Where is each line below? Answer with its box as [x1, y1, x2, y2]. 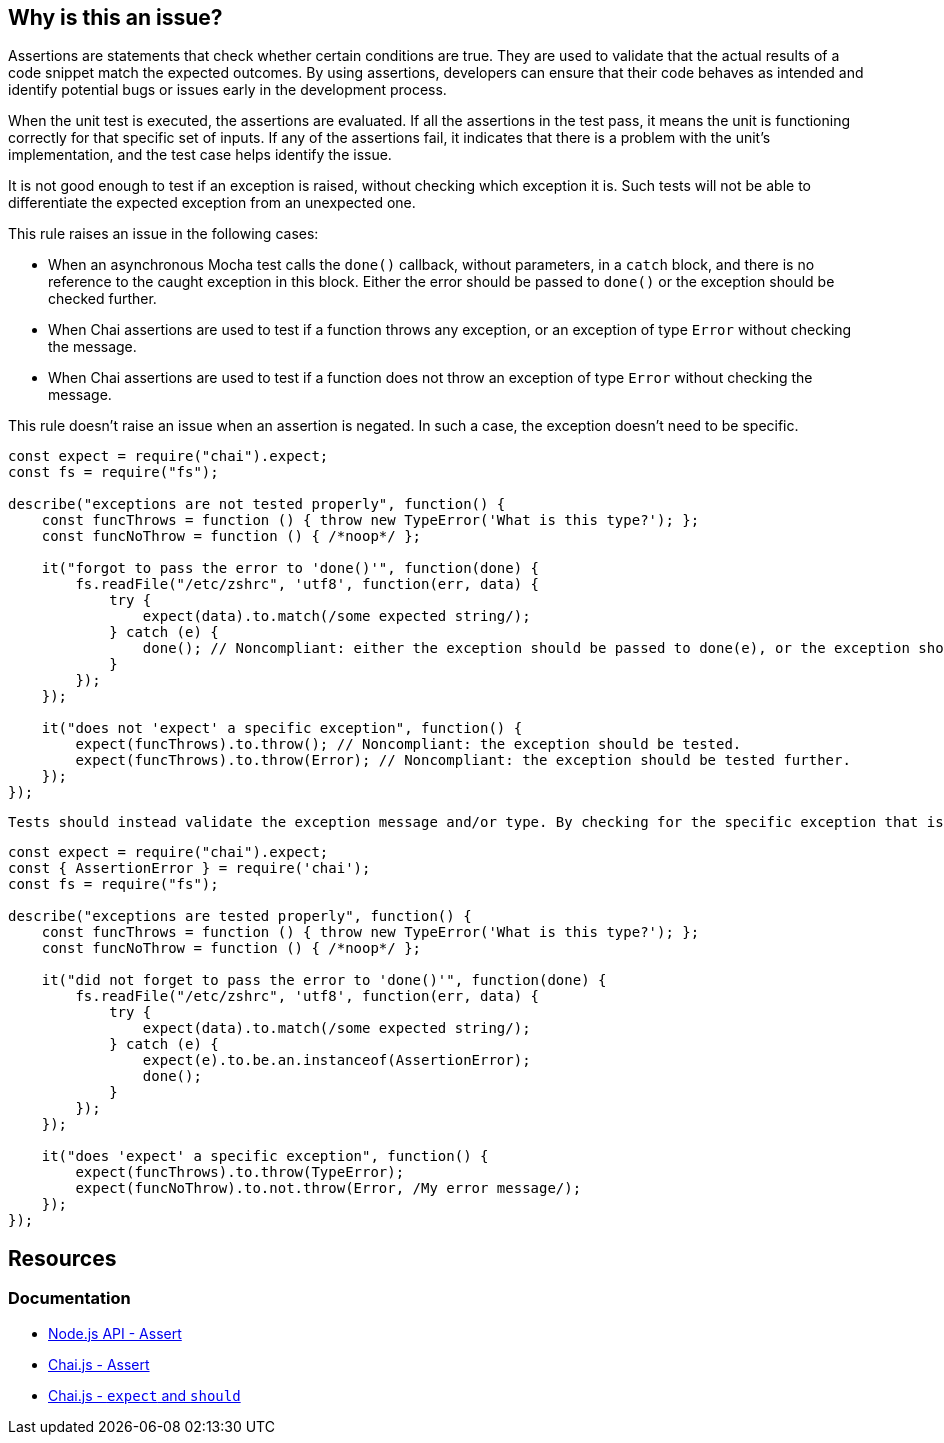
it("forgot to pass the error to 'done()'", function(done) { [41, 560, 540, 577]
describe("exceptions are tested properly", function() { [8, 908, 472, 925]
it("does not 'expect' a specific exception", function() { [41, 720, 523, 737]
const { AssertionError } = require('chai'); [8, 860, 371, 877]
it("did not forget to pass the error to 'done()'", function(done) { [41, 972, 607, 989]
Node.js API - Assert [48, 1324, 182, 1342]
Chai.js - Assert [48, 1355, 150, 1373]
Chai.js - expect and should [48, 1386, 241, 1404]
